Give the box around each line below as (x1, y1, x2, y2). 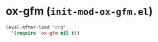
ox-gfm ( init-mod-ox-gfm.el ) (5, 4, 153, 18)
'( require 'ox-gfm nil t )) (11, 30, 80, 36)
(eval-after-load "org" (5, 24, 66, 30)
